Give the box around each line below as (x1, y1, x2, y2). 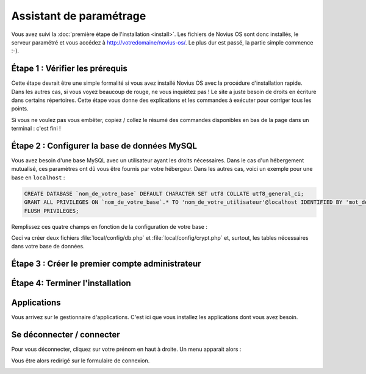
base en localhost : (11, 174, 65, 181)
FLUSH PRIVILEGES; (24, 207, 79, 214)
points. (11, 105, 29, 112)
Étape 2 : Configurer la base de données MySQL (11, 141, 198, 151)
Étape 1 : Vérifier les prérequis (11, 63, 128, 74)
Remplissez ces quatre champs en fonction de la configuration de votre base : (11, 223, 207, 230)
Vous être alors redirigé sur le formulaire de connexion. (11, 357, 150, 364)
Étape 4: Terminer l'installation (11, 278, 131, 289)
